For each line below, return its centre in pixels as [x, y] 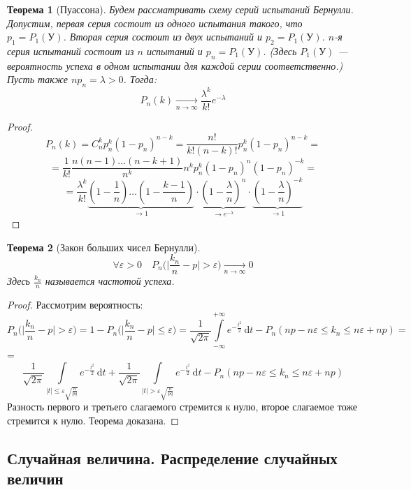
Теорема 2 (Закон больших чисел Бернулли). [104, 247]
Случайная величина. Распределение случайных [172, 458]
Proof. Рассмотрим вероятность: [75, 305]
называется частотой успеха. [110, 281]
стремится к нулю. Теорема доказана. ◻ [93, 420]
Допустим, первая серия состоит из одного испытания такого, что [155, 23]
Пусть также [37, 79]
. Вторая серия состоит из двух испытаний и [163, 37]
